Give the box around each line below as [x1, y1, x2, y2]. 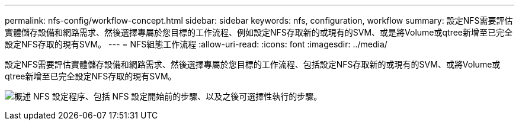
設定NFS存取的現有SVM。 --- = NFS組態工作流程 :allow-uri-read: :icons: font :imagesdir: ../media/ [5, 39, 387, 49]
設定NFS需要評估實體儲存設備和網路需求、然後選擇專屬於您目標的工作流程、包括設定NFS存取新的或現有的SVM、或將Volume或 [5, 59, 501, 69]
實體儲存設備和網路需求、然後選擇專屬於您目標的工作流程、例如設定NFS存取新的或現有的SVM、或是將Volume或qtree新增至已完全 [5, 27, 513, 37]
